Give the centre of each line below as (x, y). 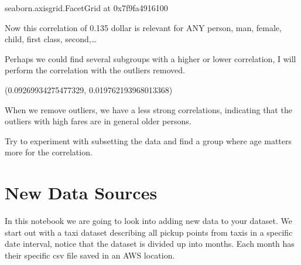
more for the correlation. (49, 152)
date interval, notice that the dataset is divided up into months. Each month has (150, 244)
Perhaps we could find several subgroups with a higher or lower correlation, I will (150, 58)
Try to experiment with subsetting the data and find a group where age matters (148, 140)
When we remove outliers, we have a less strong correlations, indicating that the (148, 109)
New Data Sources (81, 193)
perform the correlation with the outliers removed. (95, 70)
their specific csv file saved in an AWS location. (90, 255)
